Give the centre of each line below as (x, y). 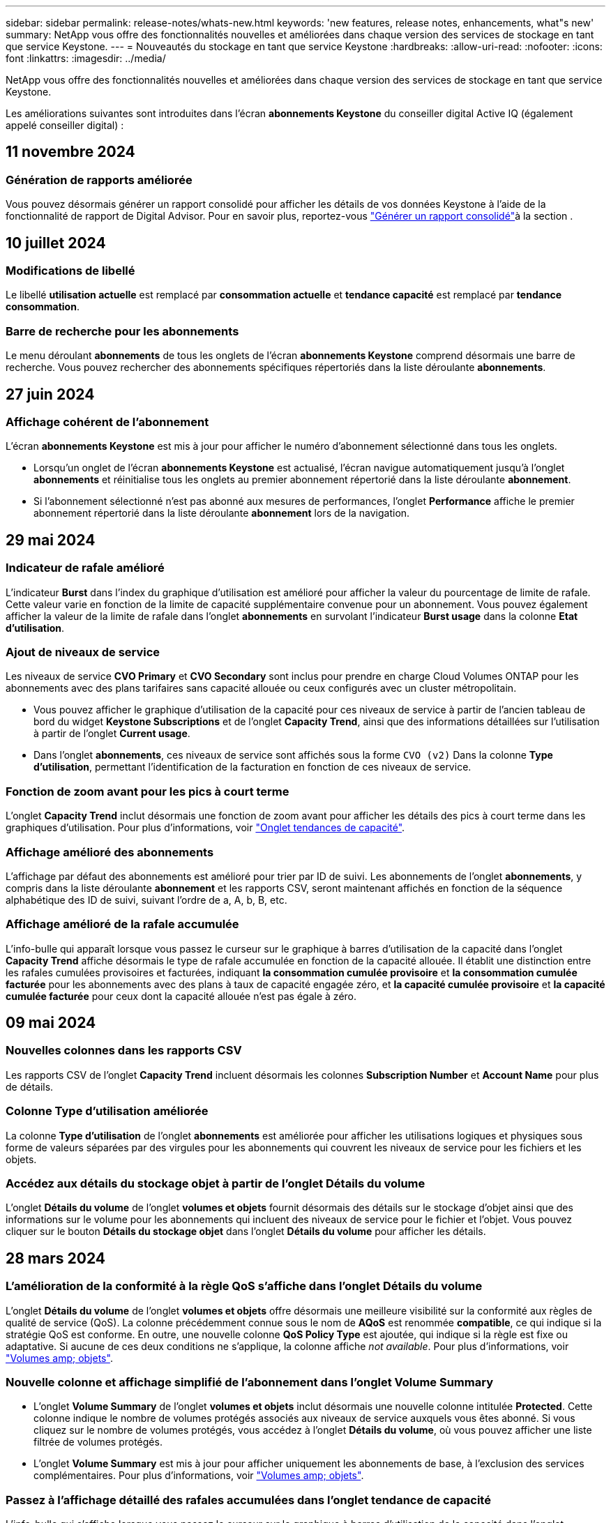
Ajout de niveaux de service (83, 652)
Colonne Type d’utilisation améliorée (107, 1111)
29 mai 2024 (51, 540)
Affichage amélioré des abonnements (110, 852)
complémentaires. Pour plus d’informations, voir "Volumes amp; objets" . (199, 1476)
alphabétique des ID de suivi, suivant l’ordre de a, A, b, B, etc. (146, 900)
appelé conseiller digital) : (65, 125)
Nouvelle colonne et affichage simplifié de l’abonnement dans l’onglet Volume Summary (249, 1382)
